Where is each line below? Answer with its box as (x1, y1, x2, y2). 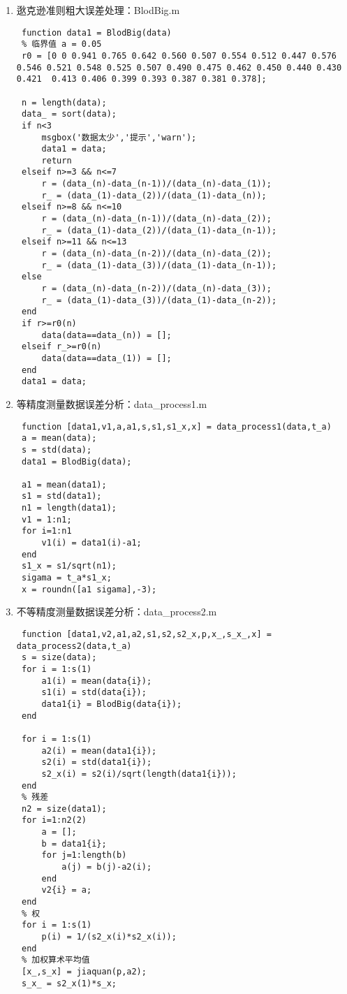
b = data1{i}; (41, 838, 107, 849)
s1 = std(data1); (21, 491, 102, 502)
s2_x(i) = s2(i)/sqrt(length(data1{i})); (41, 768, 237, 779)
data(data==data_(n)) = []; (41, 330, 172, 340)
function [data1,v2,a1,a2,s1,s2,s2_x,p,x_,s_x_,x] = (21, 629, 272, 639)
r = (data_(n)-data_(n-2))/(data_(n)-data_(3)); (41, 284, 272, 294)
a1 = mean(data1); (21, 479, 107, 490)
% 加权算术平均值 (21, 955, 90, 965)
